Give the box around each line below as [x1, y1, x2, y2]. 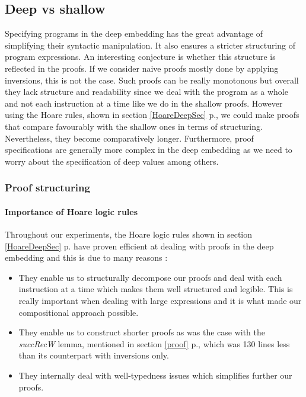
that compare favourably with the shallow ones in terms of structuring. [5, 120, 263, 132]
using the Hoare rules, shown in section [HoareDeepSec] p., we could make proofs [5, 108, 299, 121]
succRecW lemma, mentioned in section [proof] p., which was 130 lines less [18, 337, 290, 350]
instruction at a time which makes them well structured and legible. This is [18, 283, 293, 295]
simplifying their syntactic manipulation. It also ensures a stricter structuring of [5, 39, 296, 51]
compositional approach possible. [18, 306, 139, 318]
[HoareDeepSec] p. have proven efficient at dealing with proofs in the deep [5, 239, 274, 252]
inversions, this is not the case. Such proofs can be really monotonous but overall [5, 73, 299, 86]
